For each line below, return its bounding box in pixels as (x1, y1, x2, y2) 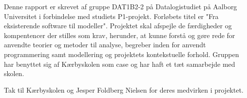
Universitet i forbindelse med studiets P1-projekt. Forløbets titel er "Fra (4, 11, 219, 21)
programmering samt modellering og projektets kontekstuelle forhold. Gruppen (4, 49, 239, 59)
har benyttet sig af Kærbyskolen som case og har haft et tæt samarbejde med (4, 59, 235, 69)
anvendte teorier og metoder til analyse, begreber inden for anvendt (4, 39, 206, 50)
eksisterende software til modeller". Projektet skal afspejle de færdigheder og (4, 20, 232, 31)
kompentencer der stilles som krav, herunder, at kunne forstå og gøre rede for (4, 30, 235, 40)
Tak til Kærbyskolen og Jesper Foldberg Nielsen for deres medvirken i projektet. (4, 84, 244, 95)
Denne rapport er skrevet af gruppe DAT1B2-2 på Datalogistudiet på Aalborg (4, 1, 237, 11)
